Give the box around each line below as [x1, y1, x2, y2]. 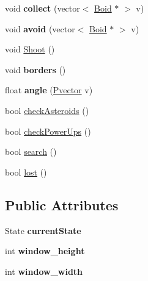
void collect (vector [5, 2, 80, 14]
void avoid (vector [5, 22, 75, 35]
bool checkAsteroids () [5, 104, 89, 116]
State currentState [5, 224, 81, 237]
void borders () [5, 63, 66, 76]
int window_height [5, 244, 85, 257]
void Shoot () [5, 43, 55, 55]
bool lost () [5, 165, 47, 178]
